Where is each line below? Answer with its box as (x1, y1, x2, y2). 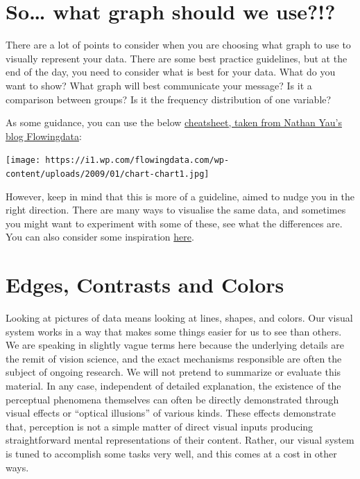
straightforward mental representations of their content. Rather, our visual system (6, 433, 354, 447)
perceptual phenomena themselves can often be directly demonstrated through (6, 392, 339, 406)
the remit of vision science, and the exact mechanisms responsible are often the (6, 351, 342, 365)
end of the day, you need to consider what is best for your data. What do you (6, 64, 336, 79)
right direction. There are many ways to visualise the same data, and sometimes (6, 202, 346, 217)
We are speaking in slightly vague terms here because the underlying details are (6, 338, 344, 352)
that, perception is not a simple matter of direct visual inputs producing (6, 419, 314, 433)
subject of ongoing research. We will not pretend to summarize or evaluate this (6, 365, 341, 379)
